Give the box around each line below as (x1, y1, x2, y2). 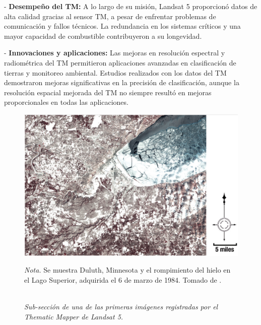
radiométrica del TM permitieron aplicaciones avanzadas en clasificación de (4, 57, 236, 68)
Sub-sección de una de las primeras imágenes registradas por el (24, 301, 218, 312)
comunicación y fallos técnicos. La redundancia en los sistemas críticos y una (4, 21, 241, 31)
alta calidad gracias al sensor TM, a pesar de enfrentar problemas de (4, 11, 216, 21)
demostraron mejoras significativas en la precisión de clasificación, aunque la (4, 77, 239, 88)
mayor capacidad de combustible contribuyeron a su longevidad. (4, 30, 202, 41)
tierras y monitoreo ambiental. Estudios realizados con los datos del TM (4, 67, 227, 78)
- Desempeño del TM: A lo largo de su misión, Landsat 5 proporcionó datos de (4, 1, 257, 11)
